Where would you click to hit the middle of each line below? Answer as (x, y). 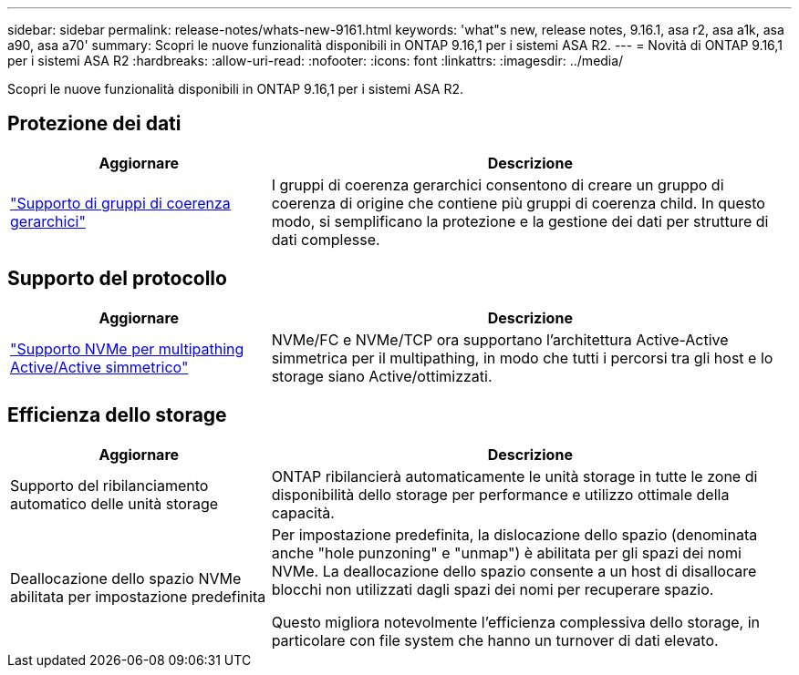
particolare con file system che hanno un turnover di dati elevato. (495, 640)
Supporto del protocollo (117, 279)
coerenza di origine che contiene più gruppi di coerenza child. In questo (518, 203)
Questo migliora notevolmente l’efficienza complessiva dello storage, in (516, 622)
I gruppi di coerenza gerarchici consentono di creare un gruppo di (498, 184)
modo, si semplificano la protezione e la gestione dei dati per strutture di (520, 221)
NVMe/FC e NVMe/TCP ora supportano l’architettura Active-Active (500, 339)
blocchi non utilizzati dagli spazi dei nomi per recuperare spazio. (493, 589)
